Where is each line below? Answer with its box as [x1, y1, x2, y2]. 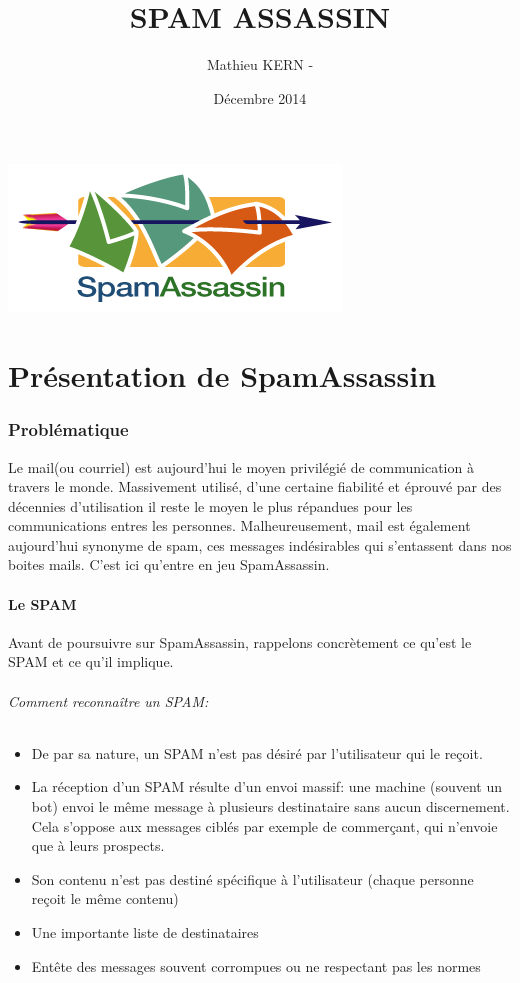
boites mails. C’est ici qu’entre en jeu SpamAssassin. [8, 554, 330, 575]
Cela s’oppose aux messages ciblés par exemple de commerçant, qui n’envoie [31, 815, 498, 836]
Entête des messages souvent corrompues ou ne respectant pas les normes [31, 955, 481, 976]
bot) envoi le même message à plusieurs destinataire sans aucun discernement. [31, 796, 510, 817]
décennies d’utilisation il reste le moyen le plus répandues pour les [8, 495, 413, 516]
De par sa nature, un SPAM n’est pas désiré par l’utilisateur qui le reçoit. [31, 742, 483, 763]
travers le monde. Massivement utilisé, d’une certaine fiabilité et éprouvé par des [8, 476, 502, 497]
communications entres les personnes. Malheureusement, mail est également [8, 515, 471, 536]
